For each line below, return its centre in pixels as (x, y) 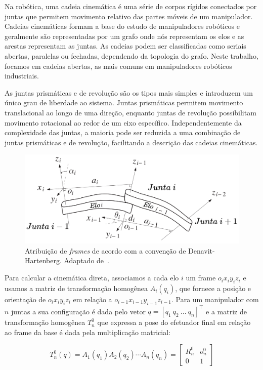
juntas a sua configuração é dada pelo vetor (78, 311)
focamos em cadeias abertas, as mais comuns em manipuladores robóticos (118, 66)
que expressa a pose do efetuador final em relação (174, 322)
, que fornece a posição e (213, 288)
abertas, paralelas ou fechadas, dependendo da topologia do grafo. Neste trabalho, (131, 55)
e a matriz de (226, 311)
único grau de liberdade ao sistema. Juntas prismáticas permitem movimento (124, 102)
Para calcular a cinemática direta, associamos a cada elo (92, 278)
